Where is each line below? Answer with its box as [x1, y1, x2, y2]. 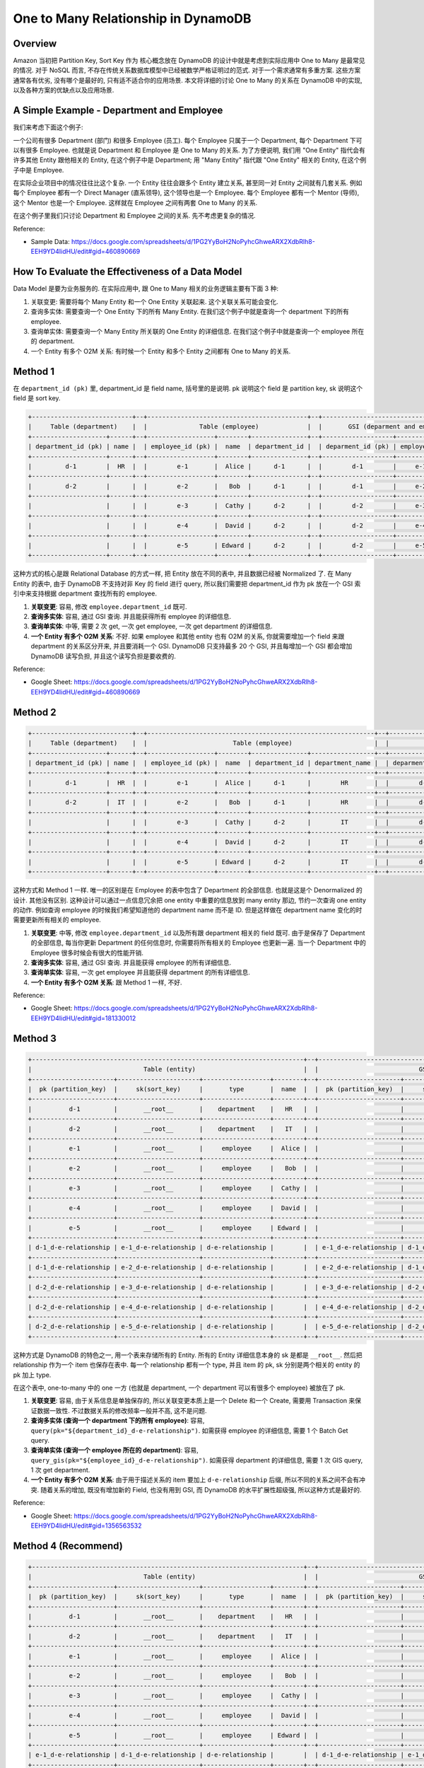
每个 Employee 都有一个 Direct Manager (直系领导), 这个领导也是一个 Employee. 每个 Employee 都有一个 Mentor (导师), [13, 188, 360, 197]
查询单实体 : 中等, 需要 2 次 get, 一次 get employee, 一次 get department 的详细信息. [30, 622, 273, 631]
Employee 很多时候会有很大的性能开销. [30, 948, 144, 957]
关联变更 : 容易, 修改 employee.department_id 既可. [30, 602, 187, 611]
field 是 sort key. [13, 393, 61, 402]
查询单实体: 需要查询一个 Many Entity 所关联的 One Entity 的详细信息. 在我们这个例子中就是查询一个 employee [30, 327, 351, 335]
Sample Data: [30, 238, 70, 246]
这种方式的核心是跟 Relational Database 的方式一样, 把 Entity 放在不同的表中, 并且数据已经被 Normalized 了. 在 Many [13, 569, 352, 578]
